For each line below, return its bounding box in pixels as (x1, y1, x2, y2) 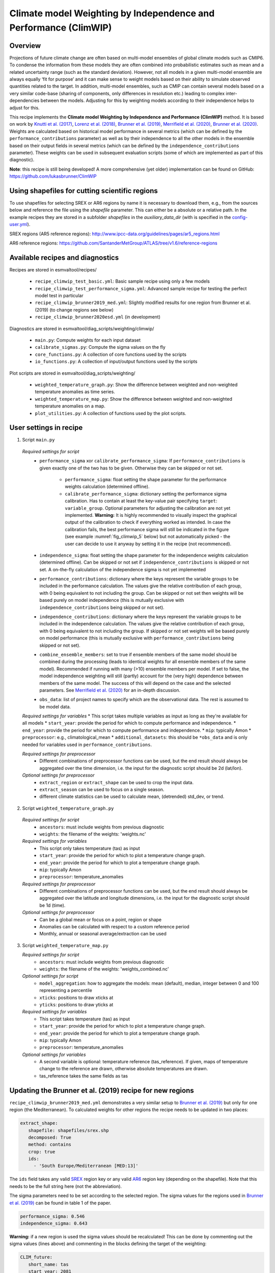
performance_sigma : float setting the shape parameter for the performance (65, 476, 227, 482)
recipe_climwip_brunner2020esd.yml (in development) (35, 314, 160, 320)
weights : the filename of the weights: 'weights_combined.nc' (39, 965, 169, 972)
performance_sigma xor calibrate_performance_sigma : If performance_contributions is (39, 458, 245, 464)
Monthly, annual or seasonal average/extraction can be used (39, 931, 167, 937)
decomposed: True (28, 1134, 71, 1140)
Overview (9, 41, 41, 50)
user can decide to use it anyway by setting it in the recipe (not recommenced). (65, 540, 232, 547)
